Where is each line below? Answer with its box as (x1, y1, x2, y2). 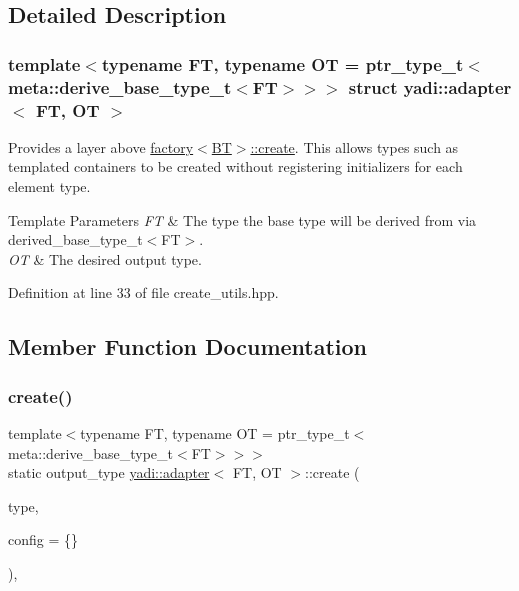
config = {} (8, 529, 78, 550)
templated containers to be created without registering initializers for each (8, 156, 463, 177)
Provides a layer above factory (8, 136, 194, 157)
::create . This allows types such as (250, 136, 459, 157)
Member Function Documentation (8, 331, 368, 362)
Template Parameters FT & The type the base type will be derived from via (8, 209, 477, 230)
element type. (8, 176, 91, 197)
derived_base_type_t (8, 229, 143, 250)
